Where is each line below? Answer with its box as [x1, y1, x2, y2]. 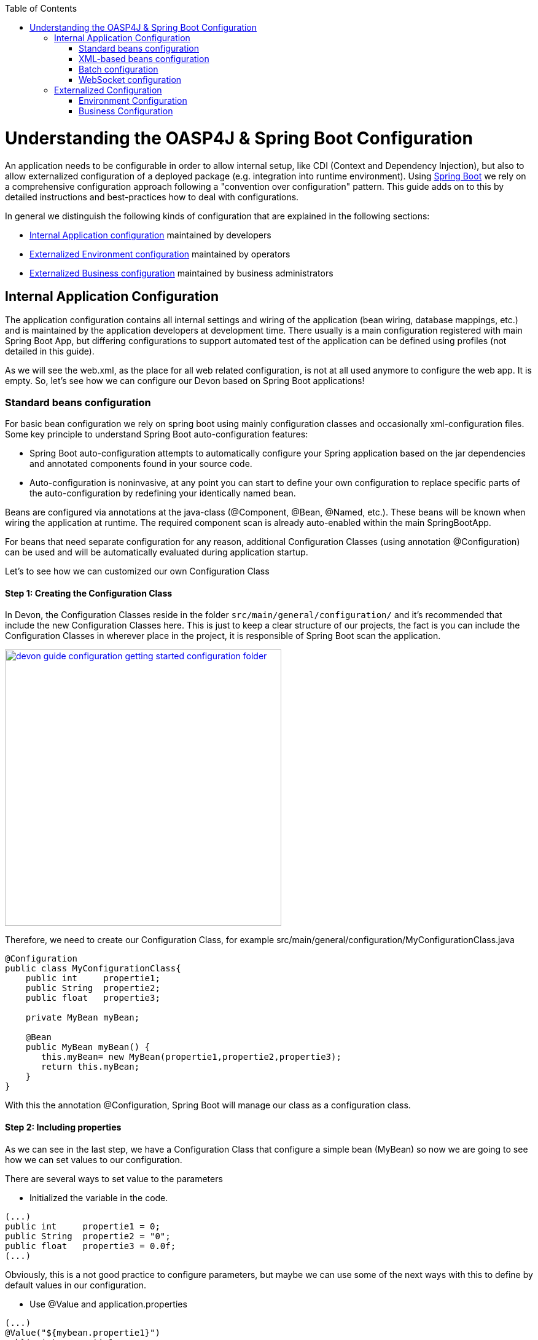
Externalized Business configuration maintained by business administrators [29, 267, 333, 278]
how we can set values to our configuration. [5, 1154, 182, 1165]
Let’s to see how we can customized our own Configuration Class [5, 566, 270, 577]
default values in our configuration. [5, 1279, 147, 1290]
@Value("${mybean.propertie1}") [5, 1327, 160, 1338]
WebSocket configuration [79, 74, 182, 85]
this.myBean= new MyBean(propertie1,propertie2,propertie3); [41, 1052, 341, 1062]
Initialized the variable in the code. [29, 1192, 168, 1203]
